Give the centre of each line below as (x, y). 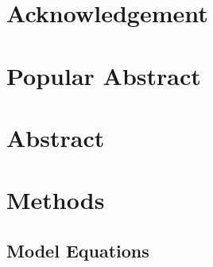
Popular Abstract (104, 75)
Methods (56, 200)
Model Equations (78, 250)
